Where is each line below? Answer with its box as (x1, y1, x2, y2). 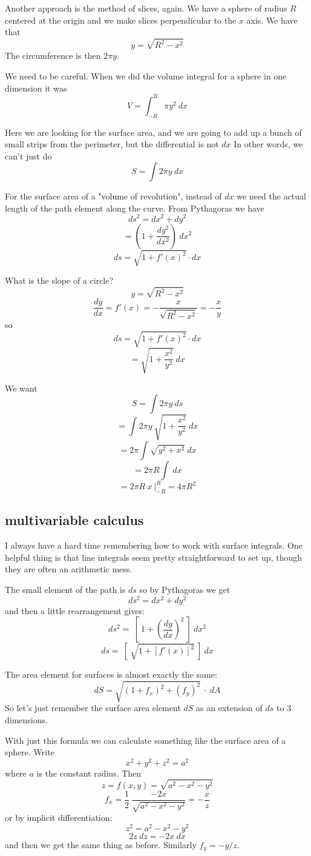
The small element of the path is (5, 583, 126, 595)
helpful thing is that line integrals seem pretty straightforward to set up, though (5, 550, 303, 563)
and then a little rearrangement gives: (5, 604, 145, 617)
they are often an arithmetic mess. (5, 563, 133, 575)
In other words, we (234, 138, 303, 150)
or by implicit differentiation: (5, 811, 113, 824)
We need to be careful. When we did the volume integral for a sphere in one (5, 70, 287, 82)
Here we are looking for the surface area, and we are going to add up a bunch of (5, 125, 302, 138)
